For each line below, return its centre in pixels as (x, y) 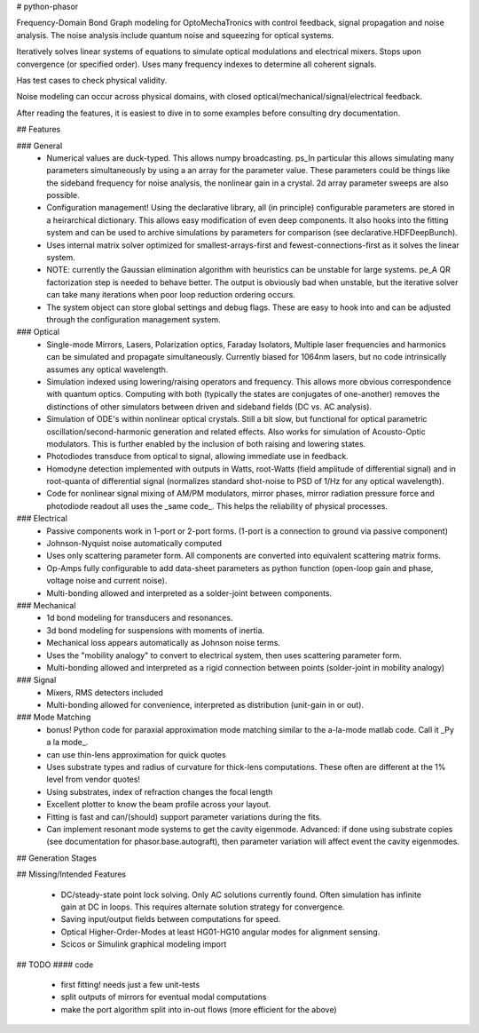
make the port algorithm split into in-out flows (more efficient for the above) (199, 1009)
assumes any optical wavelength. (107, 369)
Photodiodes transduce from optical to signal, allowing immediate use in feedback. (198, 457)
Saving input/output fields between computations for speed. (171, 919)
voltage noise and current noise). (107, 581)
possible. (63, 195)
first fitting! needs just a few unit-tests (130, 984)
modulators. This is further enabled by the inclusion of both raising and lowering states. (206, 443)
